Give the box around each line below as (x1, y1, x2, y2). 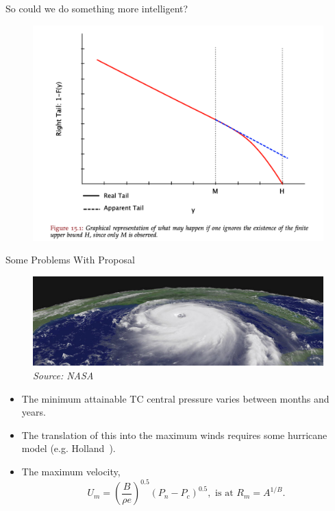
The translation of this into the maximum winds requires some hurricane (21, 427, 327, 442)
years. (21, 405, 46, 419)
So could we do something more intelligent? (5, 1, 188, 15)
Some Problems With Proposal (5, 252, 135, 267)
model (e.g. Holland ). (21, 441, 116, 455)
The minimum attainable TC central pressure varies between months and (21, 391, 330, 405)
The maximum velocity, (21, 464, 121, 479)
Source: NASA (33, 368, 94, 383)
